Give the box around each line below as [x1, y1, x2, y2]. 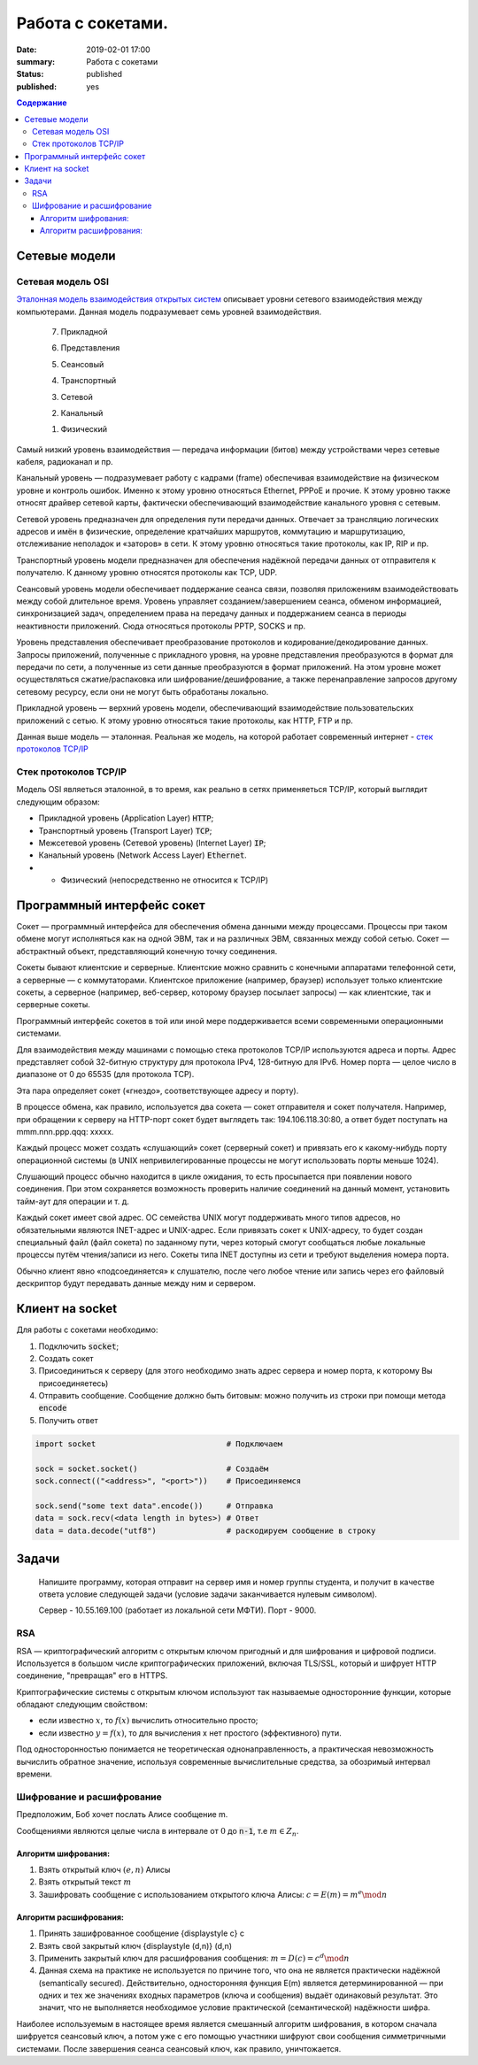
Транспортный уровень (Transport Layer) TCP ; [38, 825, 212, 836]
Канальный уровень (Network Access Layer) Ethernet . [38, 850, 247, 860]
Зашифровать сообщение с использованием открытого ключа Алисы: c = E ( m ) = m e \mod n [38, 1888, 388, 1899]
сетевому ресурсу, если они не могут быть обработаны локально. [16, 686, 269, 697]
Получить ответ [38, 1414, 99, 1425]
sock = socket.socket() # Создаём [35, 1463, 269, 1474]
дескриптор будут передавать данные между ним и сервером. [16, 1278, 257, 1289]
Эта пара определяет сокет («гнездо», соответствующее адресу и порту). [16, 1085, 299, 1096]
